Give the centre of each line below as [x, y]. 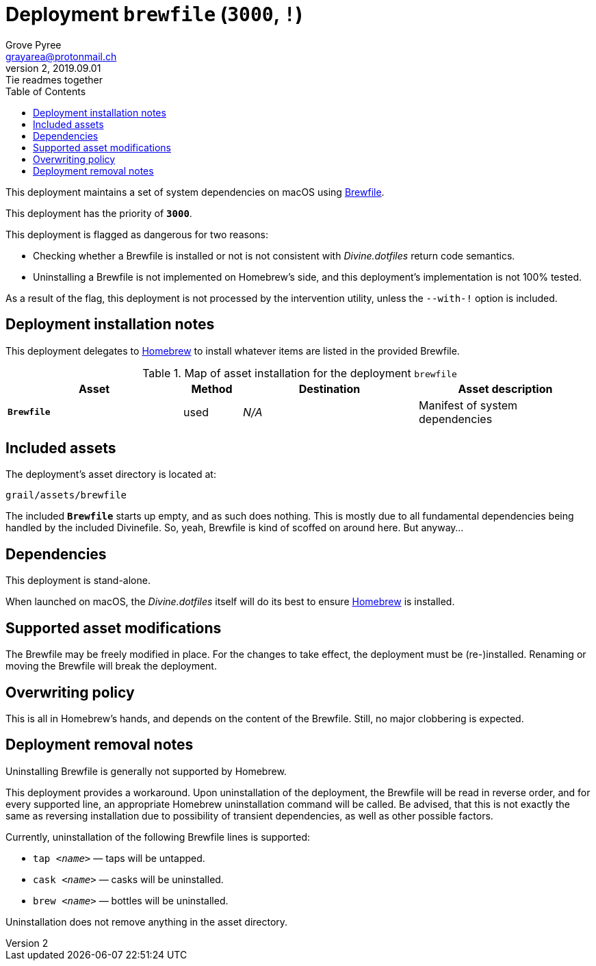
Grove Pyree [34, 45]
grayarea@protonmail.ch [61, 56]
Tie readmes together [54, 79]
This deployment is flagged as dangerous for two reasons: [137, 234]
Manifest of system [468, 405]
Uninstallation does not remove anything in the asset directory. [147, 921]
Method [212, 389]
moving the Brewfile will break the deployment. [111, 666]
